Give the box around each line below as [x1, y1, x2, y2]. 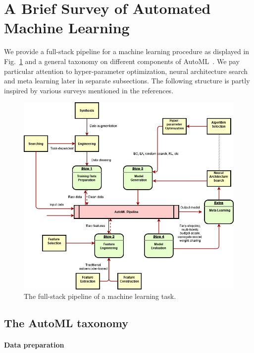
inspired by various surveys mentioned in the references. [4, 85, 174, 95]
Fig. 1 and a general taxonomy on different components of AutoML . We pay [4, 56, 240, 66]
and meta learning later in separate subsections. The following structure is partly [4, 75, 250, 86]
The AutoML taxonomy [4, 315, 128, 331]
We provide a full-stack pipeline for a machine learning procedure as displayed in [4, 46, 250, 57]
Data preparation [4, 340, 64, 350]
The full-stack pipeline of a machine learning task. [24, 291, 176, 301]
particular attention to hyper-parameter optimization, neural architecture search [4, 66, 248, 76]
